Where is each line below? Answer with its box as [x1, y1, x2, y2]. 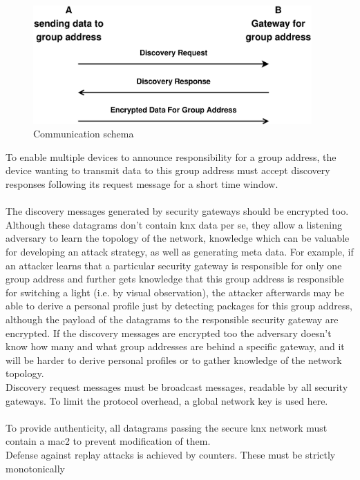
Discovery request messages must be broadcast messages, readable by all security [6, 379, 348, 394]
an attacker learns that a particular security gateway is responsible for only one [6, 258, 342, 272]
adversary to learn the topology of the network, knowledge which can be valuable [6, 231, 350, 245]
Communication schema [33, 126, 134, 141]
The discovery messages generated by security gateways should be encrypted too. [6, 204, 349, 218]
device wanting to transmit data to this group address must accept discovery [6, 163, 330, 177]
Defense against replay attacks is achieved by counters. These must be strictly [6, 447, 336, 461]
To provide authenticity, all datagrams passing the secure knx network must [6, 420, 328, 434]
